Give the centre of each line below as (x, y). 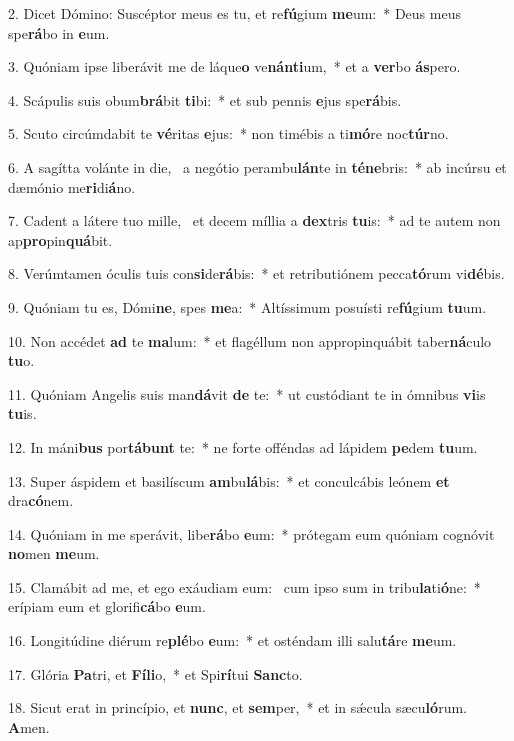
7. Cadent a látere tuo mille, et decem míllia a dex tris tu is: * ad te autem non (254, 220)
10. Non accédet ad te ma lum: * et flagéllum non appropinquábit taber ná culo (250, 340)
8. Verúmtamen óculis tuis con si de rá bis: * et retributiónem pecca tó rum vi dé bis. (256, 273)
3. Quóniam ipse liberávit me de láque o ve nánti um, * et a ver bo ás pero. (234, 66)
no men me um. (54, 553)
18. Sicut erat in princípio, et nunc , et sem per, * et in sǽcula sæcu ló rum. (237, 707)
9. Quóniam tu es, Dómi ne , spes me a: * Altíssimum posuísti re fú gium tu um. (247, 306)
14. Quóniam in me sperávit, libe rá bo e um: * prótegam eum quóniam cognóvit (251, 533)
